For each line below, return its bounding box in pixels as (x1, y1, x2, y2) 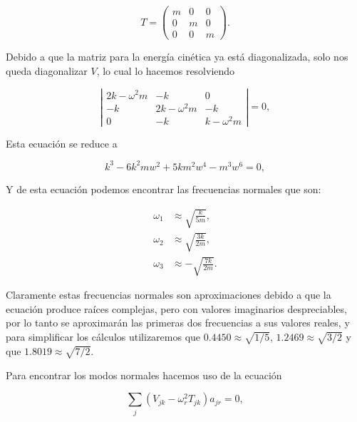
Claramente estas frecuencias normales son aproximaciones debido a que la (6, 287, 331, 302)
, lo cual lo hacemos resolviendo (96, 63, 235, 78)
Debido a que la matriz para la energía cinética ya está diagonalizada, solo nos (6, 49, 348, 64)
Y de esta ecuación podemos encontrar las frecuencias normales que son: (6, 181, 321, 196)
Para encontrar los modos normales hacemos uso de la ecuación (6, 367, 282, 382)
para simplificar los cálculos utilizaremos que (6, 329, 201, 344)
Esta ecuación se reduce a (6, 135, 118, 150)
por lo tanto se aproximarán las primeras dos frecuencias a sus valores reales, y (6, 315, 350, 330)
